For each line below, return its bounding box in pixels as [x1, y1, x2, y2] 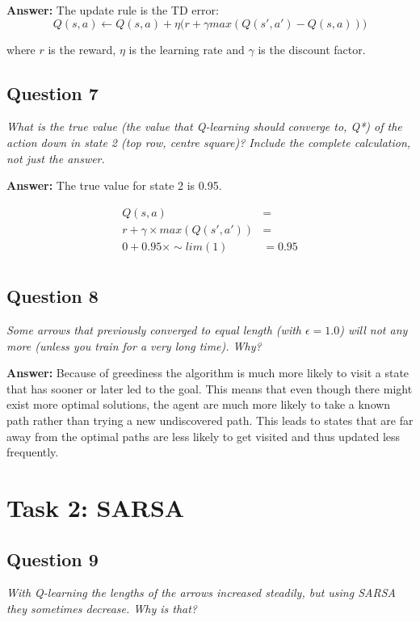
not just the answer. [6, 149, 105, 166]
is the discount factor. [258, 40, 366, 57]
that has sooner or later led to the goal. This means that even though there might [6, 380, 413, 397]
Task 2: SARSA [6, 491, 185, 524]
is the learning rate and [128, 40, 245, 57]
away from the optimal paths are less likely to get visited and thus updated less [6, 427, 401, 444]
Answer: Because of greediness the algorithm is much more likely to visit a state [6, 364, 409, 381]
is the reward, [48, 40, 116, 57]
